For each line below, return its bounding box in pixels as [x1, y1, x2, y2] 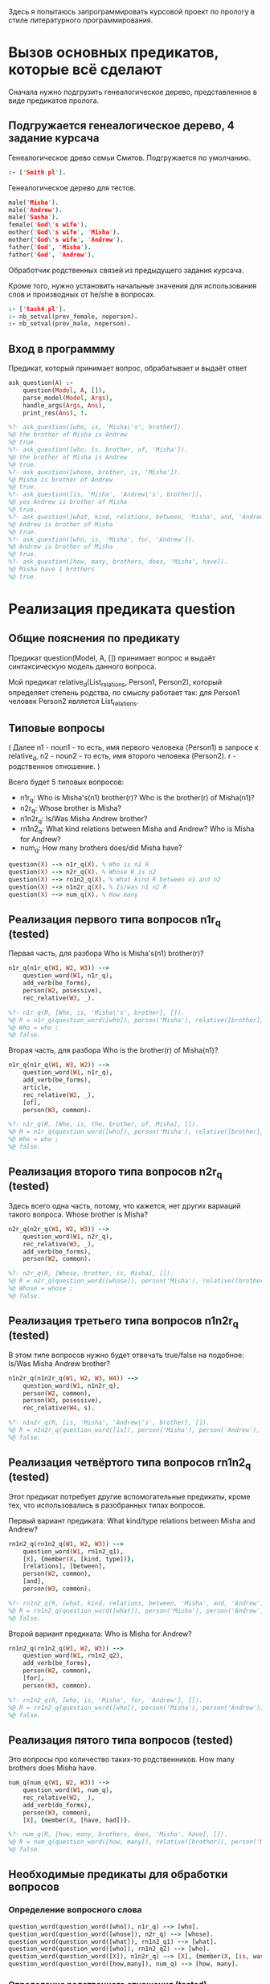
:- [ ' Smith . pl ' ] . [8, 168, 67, 176]
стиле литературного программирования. [8, 15, 153, 25]
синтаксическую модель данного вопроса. [8, 661, 157, 671]
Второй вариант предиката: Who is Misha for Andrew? [8, 1629, 192, 1638]
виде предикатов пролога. [8, 96, 100, 105]
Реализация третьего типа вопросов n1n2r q [8, 1314, 239, 1330]
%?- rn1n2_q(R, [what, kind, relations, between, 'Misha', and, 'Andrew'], [8, 1599, 268, 1607]
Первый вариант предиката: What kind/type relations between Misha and [8, 1516, 256, 1525]
